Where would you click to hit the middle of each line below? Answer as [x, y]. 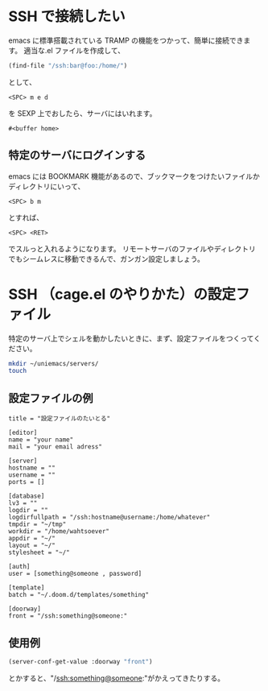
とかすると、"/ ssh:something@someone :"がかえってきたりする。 [117, 678]
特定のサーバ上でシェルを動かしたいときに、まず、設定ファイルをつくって [131, 338]
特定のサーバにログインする [77, 155]
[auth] [19, 567]
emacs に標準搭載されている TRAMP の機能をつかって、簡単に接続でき [126, 40]
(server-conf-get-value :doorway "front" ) [80, 661]
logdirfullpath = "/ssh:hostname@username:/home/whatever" [109, 517]
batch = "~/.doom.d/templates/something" [79, 595]
